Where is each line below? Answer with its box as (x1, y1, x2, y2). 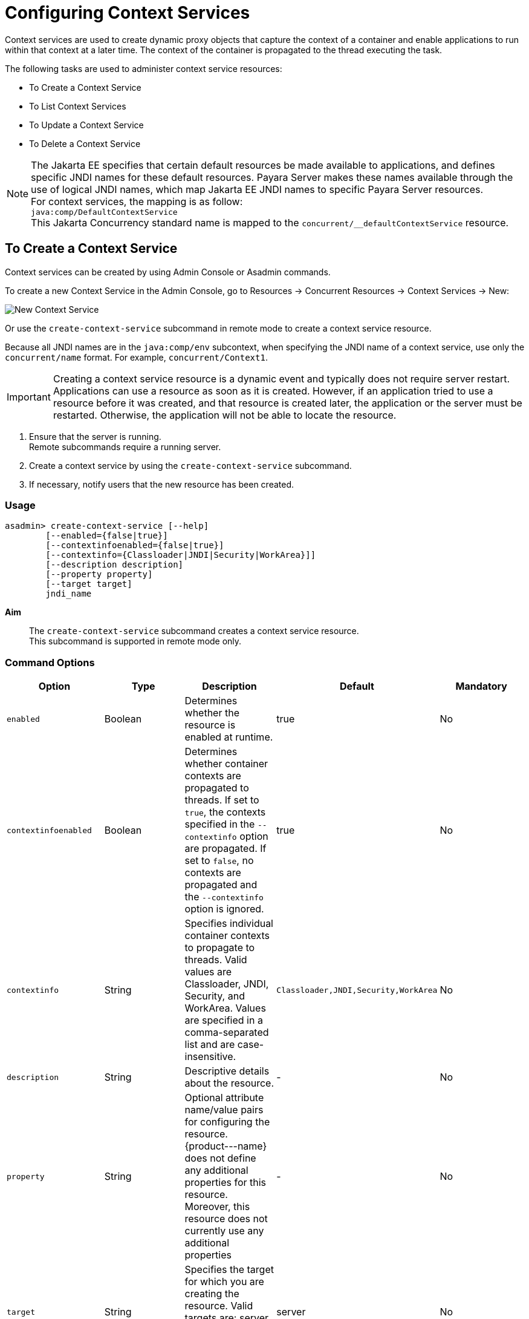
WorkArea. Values (184, 1002, 266, 1015)
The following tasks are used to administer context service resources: (5, 63, 282, 74)
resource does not (184, 1213, 268, 1225)
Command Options (5, 656, 95, 669)
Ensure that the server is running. (29, 431, 161, 442)
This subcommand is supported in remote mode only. (29, 636, 242, 647)
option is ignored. (184, 903, 264, 915)
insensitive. (184, 1050, 236, 1063)
